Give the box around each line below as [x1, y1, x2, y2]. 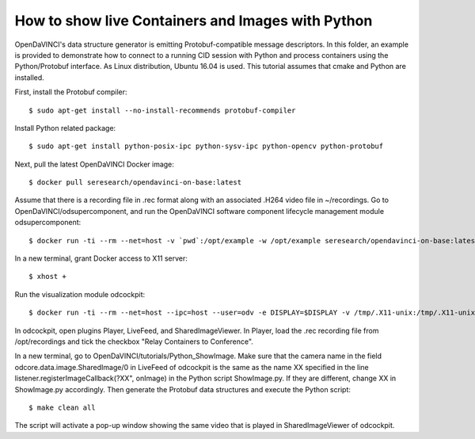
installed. [14, 72, 45, 82]
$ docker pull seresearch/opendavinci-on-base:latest [28, 178, 241, 187]
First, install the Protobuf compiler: [14, 87, 127, 97]
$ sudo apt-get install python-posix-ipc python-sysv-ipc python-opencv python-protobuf [28, 142, 384, 151]
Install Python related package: [14, 123, 116, 132]
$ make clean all [28, 403, 96, 412]
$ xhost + [28, 272, 66, 281]
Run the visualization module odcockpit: [14, 289, 146, 299]
